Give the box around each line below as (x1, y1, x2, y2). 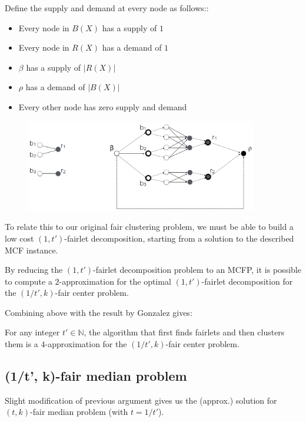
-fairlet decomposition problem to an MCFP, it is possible (93, 263, 301, 276)
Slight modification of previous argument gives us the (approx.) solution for (5, 394, 277, 406)
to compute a (5, 275, 52, 287)
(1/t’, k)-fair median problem (5, 367, 187, 385)
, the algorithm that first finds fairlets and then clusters (84, 326, 285, 338)
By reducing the (5, 263, 63, 276)
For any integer (5, 326, 60, 338)
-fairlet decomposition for (201, 275, 293, 287)
